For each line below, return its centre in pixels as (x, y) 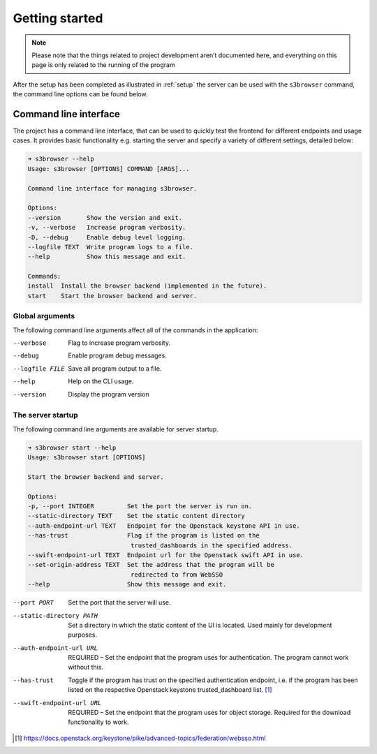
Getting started (58, 18)
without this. (86, 667)
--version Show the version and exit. (105, 217)
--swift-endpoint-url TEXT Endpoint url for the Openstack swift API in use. (165, 555)
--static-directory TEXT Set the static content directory (136, 516)
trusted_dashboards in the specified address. (212, 545)
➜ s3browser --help (61, 159)
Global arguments (44, 316)
